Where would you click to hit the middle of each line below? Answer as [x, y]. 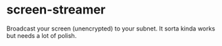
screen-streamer [56, 10]
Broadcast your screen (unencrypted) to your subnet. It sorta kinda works [111, 28]
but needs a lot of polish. [42, 35]
